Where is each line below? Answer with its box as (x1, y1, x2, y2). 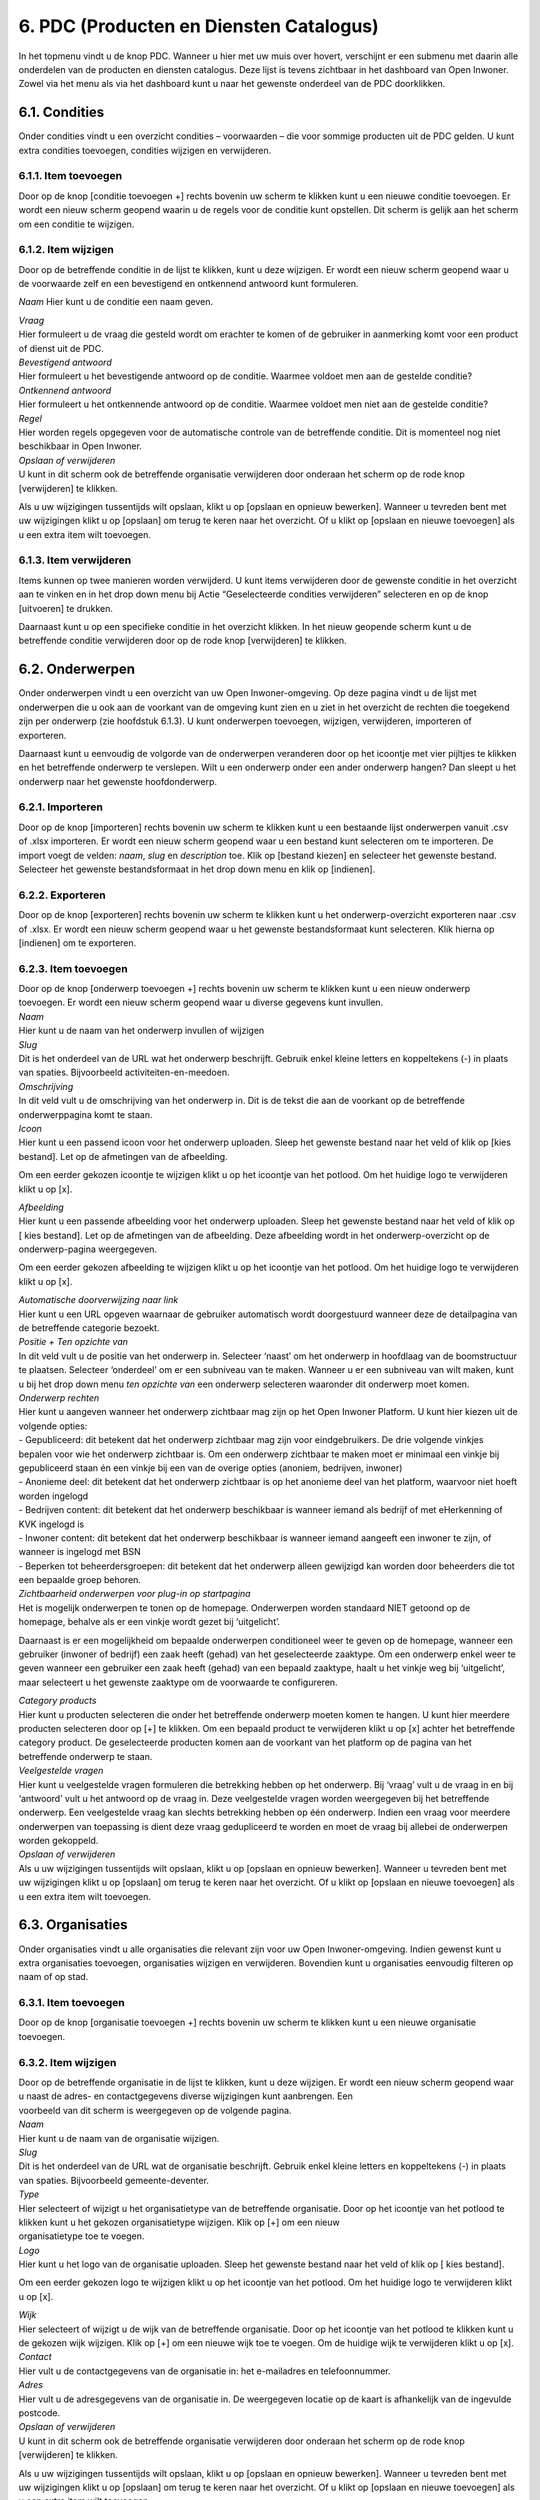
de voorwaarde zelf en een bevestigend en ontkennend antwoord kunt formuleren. (18, 278, 359, 290)
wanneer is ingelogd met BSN (18, 1546, 142, 1558)
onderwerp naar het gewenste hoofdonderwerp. (18, 775, 218, 787)
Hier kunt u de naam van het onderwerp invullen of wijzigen (18, 1025, 265, 1037)
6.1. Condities (18, 104, 105, 121)
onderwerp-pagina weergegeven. (18, 1243, 158, 1255)
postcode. (18, 2407, 60, 2419)
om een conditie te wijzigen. (18, 218, 135, 230)
